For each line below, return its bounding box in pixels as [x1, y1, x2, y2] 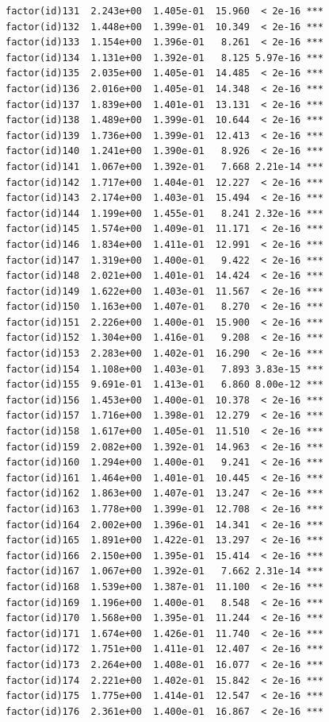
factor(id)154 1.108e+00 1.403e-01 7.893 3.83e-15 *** [6, 363, 323, 375]
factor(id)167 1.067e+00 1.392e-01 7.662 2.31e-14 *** [6, 566, 323, 577]
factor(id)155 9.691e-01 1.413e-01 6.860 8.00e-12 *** [6, 379, 323, 391]
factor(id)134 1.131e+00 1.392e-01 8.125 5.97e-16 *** [6, 52, 323, 64]
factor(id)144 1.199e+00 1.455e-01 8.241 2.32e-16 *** [6, 207, 323, 219]
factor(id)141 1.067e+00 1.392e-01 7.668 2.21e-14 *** [6, 160, 323, 172]
